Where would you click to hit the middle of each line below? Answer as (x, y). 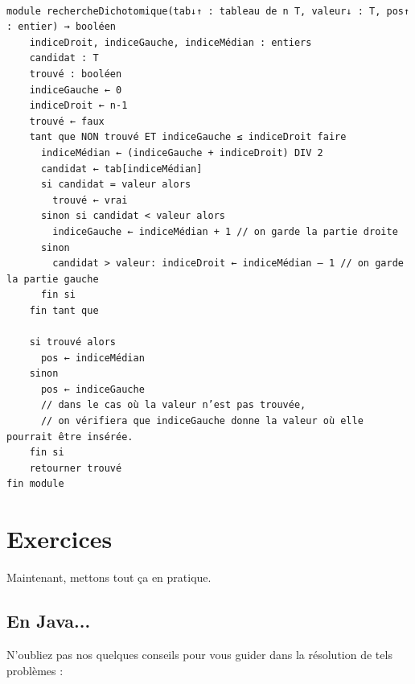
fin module (35, 484)
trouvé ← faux (67, 121)
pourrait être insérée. (70, 437)
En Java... (49, 621)
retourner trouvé (76, 468)
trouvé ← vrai (90, 200)
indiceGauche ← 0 (76, 90)
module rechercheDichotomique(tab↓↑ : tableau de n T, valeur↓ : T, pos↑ (208, 11)
